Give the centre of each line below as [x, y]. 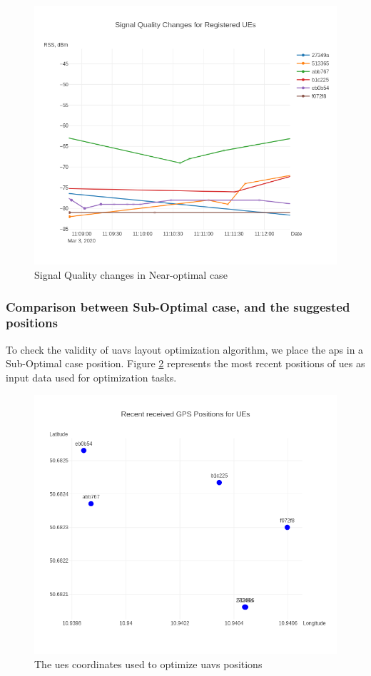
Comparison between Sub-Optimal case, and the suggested [178, 306]
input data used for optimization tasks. [91, 377]
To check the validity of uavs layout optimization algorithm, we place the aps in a [185, 349]
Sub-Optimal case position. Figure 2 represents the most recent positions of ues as [185, 363]
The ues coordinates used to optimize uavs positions [148, 664]
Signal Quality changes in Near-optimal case [131, 275]
